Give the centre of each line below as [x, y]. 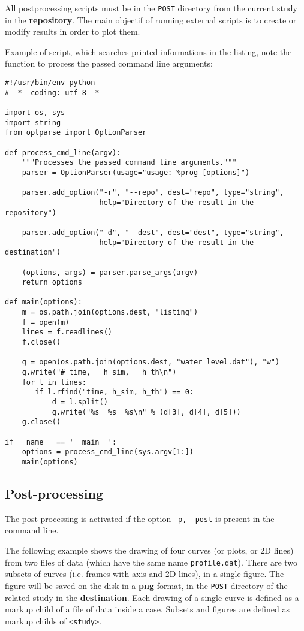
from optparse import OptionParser [76, 133]
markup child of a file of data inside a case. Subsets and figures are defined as [148, 609]
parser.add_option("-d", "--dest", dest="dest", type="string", [153, 232]
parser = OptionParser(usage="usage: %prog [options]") [136, 172]
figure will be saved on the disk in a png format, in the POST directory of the [146, 585]
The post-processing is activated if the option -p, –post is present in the [140, 518]
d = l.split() [80, 402]
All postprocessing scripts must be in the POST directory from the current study [151, 8]
